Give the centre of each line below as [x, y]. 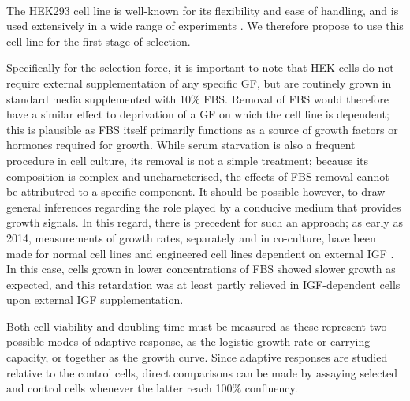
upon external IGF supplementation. [95, 300]
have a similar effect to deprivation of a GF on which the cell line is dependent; [198, 114]
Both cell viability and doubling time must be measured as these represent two [197, 326]
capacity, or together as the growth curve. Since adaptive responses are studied [197, 357]
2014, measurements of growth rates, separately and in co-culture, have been [191, 237]
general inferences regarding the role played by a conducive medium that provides [204, 206]
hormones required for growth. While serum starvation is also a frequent [181, 145]
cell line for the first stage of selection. [99, 41]
